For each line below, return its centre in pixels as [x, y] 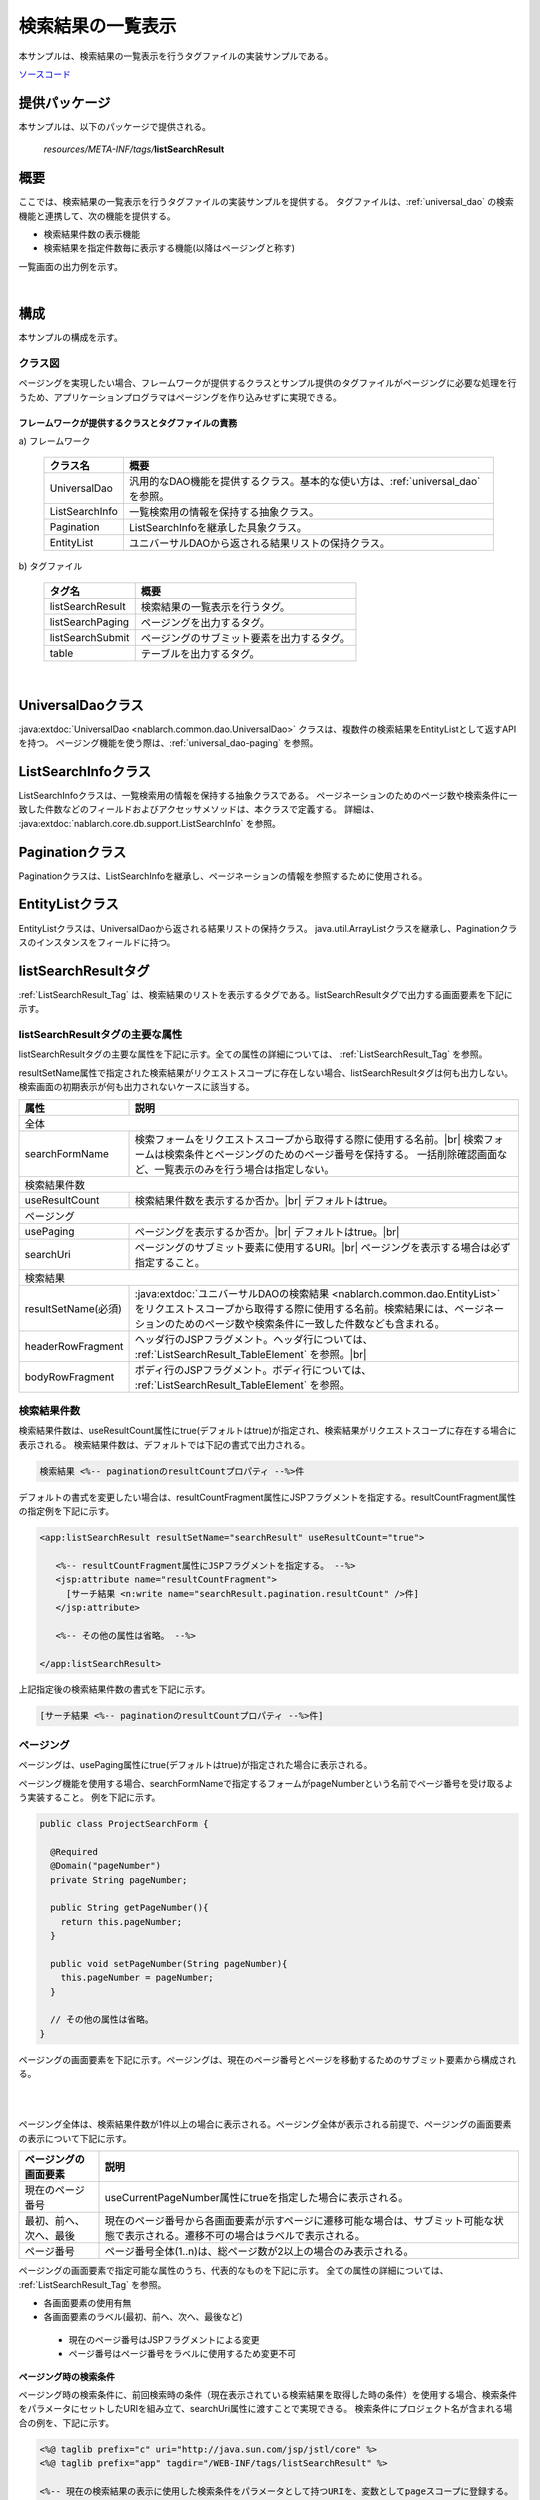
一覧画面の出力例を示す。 [71, 266]
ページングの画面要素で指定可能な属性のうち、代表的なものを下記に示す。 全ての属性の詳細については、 [233, 2271]
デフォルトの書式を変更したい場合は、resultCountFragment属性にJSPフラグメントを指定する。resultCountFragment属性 [267, 1497]
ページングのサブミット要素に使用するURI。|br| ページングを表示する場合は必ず [322, 1247]
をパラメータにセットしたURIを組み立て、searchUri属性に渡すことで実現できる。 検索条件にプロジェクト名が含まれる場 [265, 2409]
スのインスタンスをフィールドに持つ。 [97, 942]
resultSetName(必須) [73, 1308]
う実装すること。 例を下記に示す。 [89, 1797]
